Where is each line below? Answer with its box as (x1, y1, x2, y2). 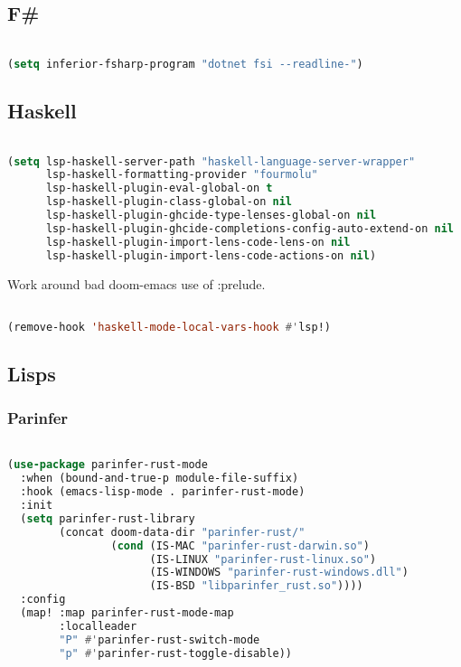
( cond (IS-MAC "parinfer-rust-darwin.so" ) (110, 539, 370, 552)
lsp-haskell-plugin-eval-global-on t (45, 182, 273, 195)
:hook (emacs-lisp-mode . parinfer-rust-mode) (20, 485, 306, 499)
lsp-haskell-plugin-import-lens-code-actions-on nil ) (45, 249, 377, 262)
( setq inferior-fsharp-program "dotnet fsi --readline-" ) (7, 57, 363, 70)
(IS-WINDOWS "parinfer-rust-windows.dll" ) (149, 566, 409, 579)
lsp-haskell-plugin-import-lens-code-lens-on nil (45, 235, 351, 249)
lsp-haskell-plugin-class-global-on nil (45, 195, 292, 209)
